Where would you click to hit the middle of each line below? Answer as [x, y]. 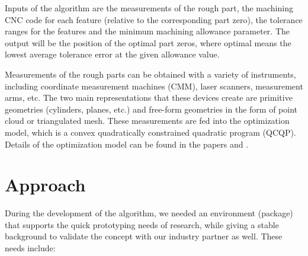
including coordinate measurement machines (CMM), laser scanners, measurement [154, 86]
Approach [45, 185]
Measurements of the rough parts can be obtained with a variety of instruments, [150, 74]
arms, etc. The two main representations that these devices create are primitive [149, 97]
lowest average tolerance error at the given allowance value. [112, 54]
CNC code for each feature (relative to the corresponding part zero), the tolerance [154, 19]
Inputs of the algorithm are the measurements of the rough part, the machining [149, 8]
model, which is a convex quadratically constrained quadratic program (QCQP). [150, 132]
